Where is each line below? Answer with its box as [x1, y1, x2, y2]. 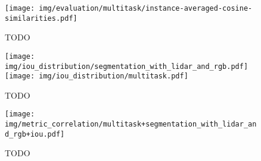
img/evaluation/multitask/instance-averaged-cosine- [39, 4, 253, 12]
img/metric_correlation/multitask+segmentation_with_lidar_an [5, 120, 257, 129]
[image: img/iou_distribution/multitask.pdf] [5, 72, 188, 81]
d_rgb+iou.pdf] [5, 130, 65, 138]
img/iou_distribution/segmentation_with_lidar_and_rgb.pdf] [5, 62, 248, 71]
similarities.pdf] [5, 14, 77, 23]
